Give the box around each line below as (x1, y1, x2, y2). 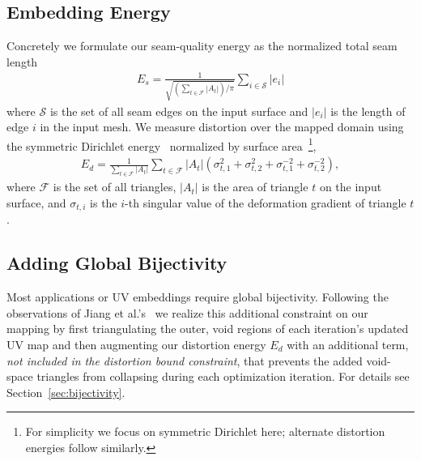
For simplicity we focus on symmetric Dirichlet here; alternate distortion (25, 423, 385, 440)
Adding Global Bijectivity (6, 250, 228, 275)
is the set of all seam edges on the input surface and (49, 102, 308, 119)
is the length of (330, 102, 406, 119)
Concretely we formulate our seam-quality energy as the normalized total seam (6, 37, 398, 54)
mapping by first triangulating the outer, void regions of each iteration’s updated (6, 320, 409, 337)
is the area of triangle (202, 178, 308, 195)
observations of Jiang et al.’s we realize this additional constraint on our (6, 304, 368, 321)
